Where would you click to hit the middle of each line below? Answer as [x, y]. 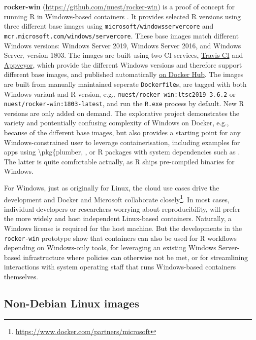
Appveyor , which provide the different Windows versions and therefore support [123, 64]
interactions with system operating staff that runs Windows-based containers [120, 267]
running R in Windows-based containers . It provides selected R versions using [123, 16]
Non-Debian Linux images [72, 303]
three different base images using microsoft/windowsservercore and [109, 26]
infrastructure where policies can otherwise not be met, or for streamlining [135, 257]
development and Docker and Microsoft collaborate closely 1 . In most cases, [117, 198]
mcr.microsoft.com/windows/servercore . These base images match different [121, 35]
